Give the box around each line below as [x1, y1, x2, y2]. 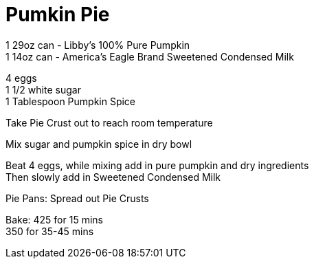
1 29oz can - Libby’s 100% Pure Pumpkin [5, 38, 190, 51]
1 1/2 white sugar [5, 83, 81, 96]
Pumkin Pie [5, 3, 110, 26]
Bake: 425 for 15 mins [5, 213, 103, 225]
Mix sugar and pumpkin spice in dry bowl [5, 137, 192, 150]
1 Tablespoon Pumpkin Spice [5, 95, 136, 107]
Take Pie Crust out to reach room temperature [5, 116, 213, 129]
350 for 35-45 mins [5, 225, 94, 237]
